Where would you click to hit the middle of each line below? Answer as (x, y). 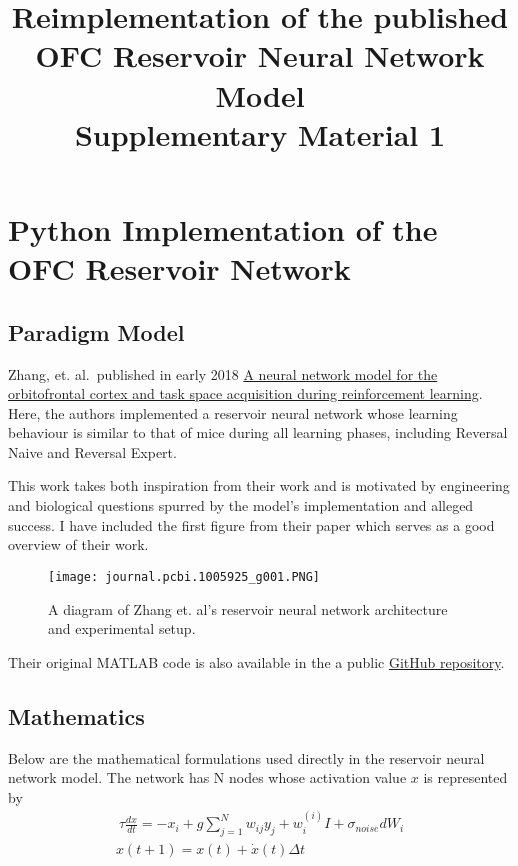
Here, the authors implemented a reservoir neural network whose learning (233, 412)
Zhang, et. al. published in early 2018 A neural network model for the (223, 373)
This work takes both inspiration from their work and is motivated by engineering (259, 485)
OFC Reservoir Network (179, 268)
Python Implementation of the (223, 228)
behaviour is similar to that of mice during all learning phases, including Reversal (258, 432)
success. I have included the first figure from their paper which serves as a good (251, 524)
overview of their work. (78, 544)
